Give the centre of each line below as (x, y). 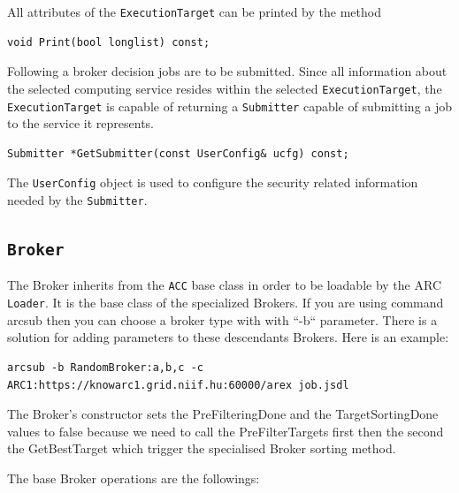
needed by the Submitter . (77, 200)
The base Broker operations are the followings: (134, 478)
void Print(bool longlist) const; (109, 42)
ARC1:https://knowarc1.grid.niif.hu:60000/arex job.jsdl (178, 385)
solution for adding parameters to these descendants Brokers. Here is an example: (228, 337)
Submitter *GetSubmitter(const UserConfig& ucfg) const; (178, 153)
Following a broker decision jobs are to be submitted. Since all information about (227, 71)
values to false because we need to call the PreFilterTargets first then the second (226, 431)
